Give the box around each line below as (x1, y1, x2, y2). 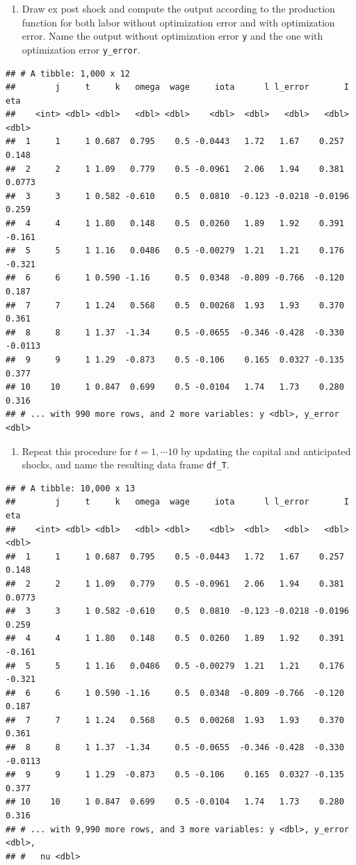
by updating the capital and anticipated (181, 443, 351, 458)
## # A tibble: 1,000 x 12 (6, 68, 130, 79)
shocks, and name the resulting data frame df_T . (22, 457, 229, 472)
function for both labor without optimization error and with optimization (22, 15, 335, 29)
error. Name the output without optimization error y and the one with (22, 29, 323, 43)
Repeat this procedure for (22, 443, 131, 458)
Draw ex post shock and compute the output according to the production (22, 1, 335, 15)
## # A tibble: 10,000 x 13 (6, 483, 136, 493)
